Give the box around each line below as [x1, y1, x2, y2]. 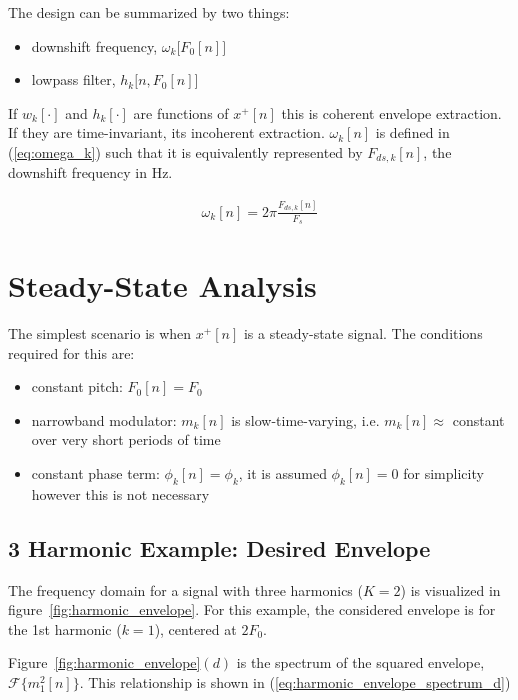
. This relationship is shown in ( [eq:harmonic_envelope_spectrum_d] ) [79, 672, 511, 692]
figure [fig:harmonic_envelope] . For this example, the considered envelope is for [8, 599, 496, 620]
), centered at [154, 618, 237, 639]
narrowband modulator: [31, 409, 177, 430]
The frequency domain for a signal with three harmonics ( [8, 579, 363, 600]
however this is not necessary [31, 483, 210, 504]
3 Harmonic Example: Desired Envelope [8, 532, 431, 563]
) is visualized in [400, 579, 501, 600]
